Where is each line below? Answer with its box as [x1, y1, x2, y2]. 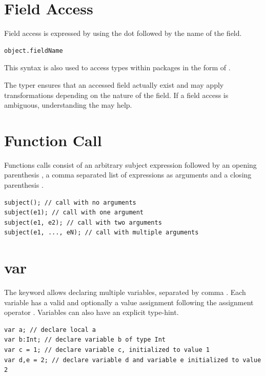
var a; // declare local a [4, 326, 96, 333]
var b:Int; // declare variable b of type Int [4, 336, 166, 344]
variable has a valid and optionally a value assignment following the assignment [4, 296, 254, 307]
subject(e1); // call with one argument [4, 209, 144, 216]
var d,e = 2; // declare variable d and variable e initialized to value [4, 356, 261, 364]
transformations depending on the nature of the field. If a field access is [4, 89, 229, 100]
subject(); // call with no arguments [4, 199, 136, 206]
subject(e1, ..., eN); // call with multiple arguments [4, 229, 199, 236]
